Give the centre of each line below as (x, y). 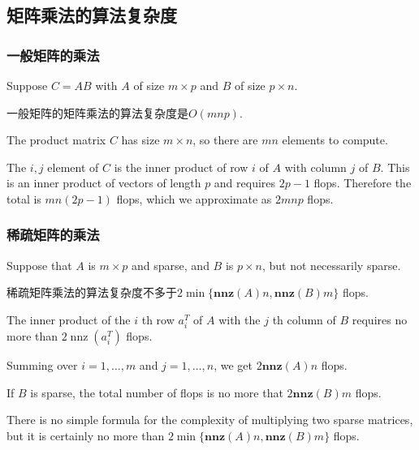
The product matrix (56, 140)
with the (240, 319)
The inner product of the (69, 319)
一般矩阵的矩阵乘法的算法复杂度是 (97, 112)
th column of (304, 319)
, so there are (225, 140)
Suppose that (39, 265)
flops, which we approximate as (194, 198)
